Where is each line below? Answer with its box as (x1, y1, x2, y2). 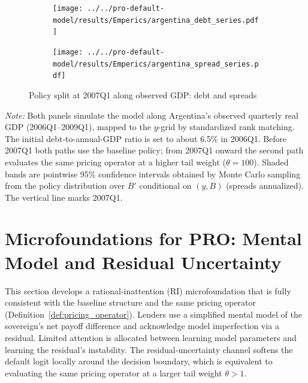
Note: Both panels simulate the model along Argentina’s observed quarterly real (5, 108, 298, 121)
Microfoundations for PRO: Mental (5, 226, 302, 251)
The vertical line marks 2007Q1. (5, 191, 123, 203)
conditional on (139, 179, 192, 192)
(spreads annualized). (226, 179, 304, 192)
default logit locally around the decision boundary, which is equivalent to (5, 355, 273, 367)
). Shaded (253, 155, 289, 168)
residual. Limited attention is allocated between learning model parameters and (5, 331, 297, 343)
